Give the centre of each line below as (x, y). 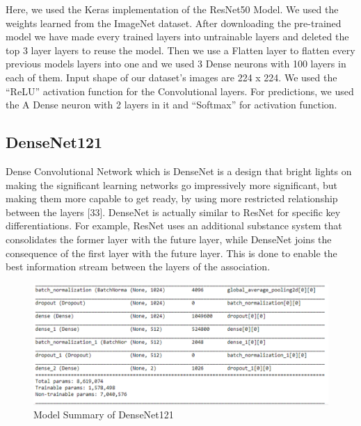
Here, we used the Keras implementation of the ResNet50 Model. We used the (172, 9)
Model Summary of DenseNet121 (104, 415)
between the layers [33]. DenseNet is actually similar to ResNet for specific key (173, 212)
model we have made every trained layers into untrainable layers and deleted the (177, 36)
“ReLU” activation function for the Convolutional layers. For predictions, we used (180, 91)
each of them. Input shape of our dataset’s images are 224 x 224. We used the (171, 77)
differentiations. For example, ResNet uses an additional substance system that (174, 226)
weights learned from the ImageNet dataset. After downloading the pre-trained (174, 23)
